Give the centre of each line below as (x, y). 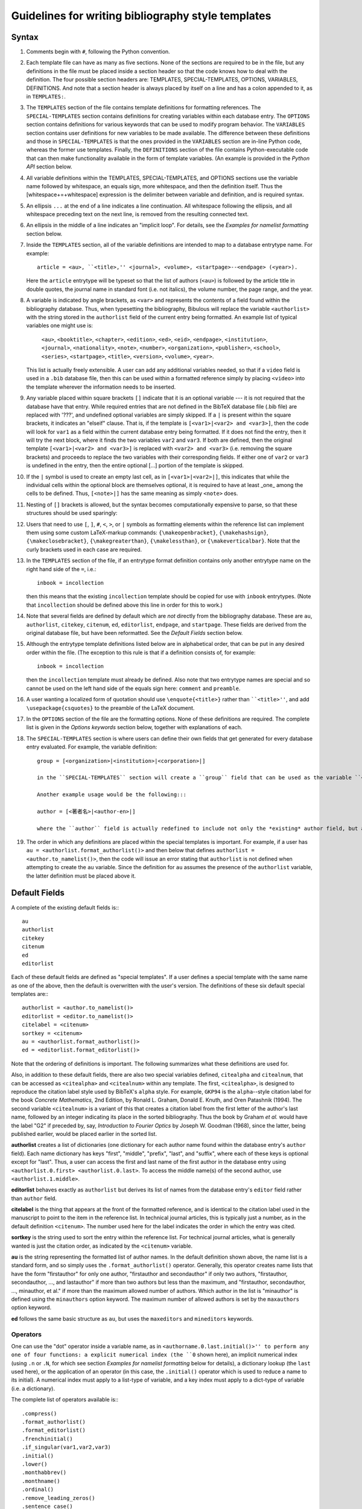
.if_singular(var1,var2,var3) (67, 1447)
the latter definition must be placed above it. (81, 876)
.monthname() (41, 1481)
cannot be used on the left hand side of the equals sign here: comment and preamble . (133, 688)
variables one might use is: (60, 325)
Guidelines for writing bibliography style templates (141, 16)
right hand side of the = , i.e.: (61, 569)
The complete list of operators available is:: (65, 1400)
